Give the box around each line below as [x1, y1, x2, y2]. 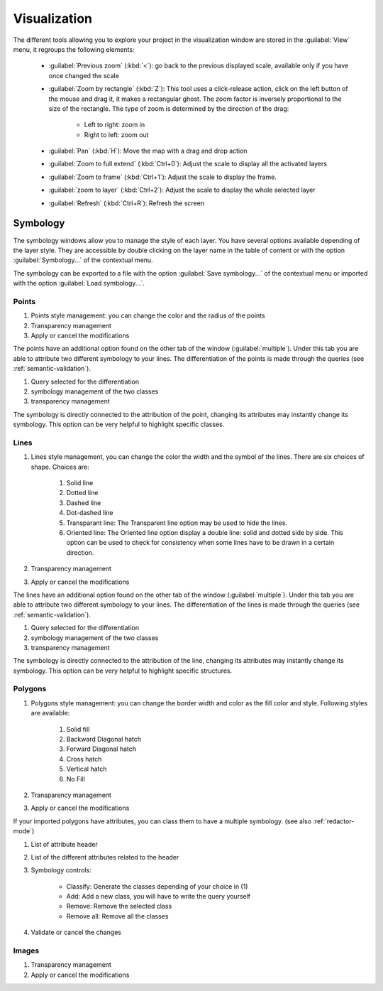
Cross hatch [66, 754, 102, 763]
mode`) [13, 827, 35, 835]
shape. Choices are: [30, 462, 90, 471]
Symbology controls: [30, 866, 91, 874]
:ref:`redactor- [313, 817, 355, 825]
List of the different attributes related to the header [30, 852, 179, 861]
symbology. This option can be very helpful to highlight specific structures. [13, 666, 233, 675]
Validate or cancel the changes [30, 928, 122, 937]
